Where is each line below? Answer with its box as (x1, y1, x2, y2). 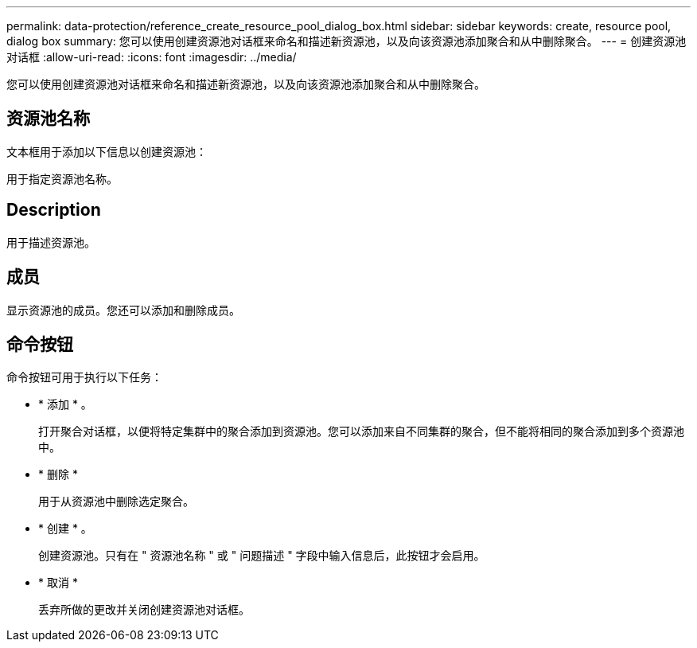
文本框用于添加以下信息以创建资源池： (6, 144, 207, 158)
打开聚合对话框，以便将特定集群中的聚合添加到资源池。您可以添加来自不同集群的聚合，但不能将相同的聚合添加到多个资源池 (38, 424, 684, 439)
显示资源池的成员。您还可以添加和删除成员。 (6, 303, 240, 317)
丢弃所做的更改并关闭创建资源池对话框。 (38, 603, 250, 617)
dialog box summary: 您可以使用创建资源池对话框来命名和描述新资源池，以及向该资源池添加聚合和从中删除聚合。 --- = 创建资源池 (6, 34, 687, 48)
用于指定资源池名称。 (6, 171, 118, 185)
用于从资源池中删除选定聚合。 (38, 494, 194, 509)
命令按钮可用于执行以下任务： (6, 370, 162, 385)
